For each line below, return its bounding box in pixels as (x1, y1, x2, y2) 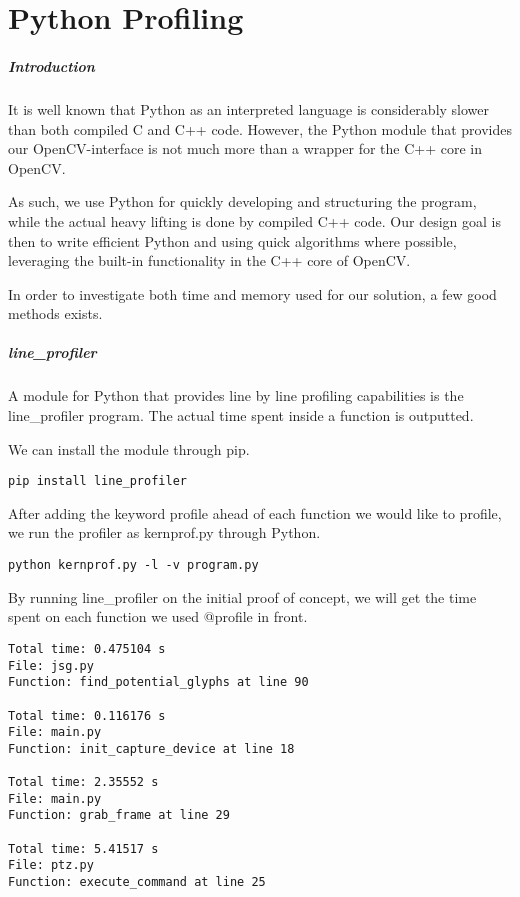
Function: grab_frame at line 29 (8, 808, 230, 823)
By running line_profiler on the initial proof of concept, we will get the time (8, 586, 477, 607)
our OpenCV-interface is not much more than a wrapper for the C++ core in (8, 138, 483, 159)
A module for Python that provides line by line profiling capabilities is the (8, 385, 464, 406)
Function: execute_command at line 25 (8, 875, 266, 890)
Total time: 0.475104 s (8, 641, 166, 656)
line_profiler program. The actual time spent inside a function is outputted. (8, 405, 474, 426)
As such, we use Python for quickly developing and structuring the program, (8, 191, 477, 212)
